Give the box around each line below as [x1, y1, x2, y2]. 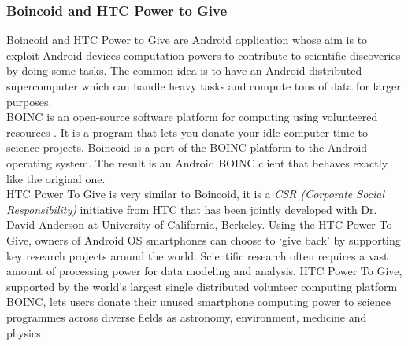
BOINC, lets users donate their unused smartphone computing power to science [6, 293, 391, 310]
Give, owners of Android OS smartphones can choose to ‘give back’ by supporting [6, 231, 401, 248]
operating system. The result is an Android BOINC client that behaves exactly [6, 154, 388, 171]
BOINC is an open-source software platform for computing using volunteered [6, 109, 378, 125]
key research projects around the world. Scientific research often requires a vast [6, 247, 388, 263]
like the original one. [6, 170, 106, 186]
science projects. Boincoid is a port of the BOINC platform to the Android [6, 139, 368, 156]
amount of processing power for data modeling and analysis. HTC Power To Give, [6, 263, 402, 279]
